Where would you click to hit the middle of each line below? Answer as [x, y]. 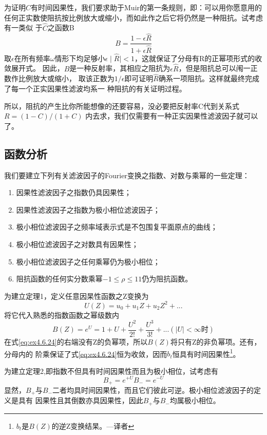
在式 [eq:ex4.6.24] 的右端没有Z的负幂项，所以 [76, 341]
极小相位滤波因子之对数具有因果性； [77, 244]
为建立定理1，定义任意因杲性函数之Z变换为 [77, 296]
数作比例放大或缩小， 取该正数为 [59, 78]
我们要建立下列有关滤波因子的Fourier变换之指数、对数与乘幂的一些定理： [127, 175]
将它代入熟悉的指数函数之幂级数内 [62, 315]
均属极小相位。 [195, 400]
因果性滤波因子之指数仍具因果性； [74, 192]
